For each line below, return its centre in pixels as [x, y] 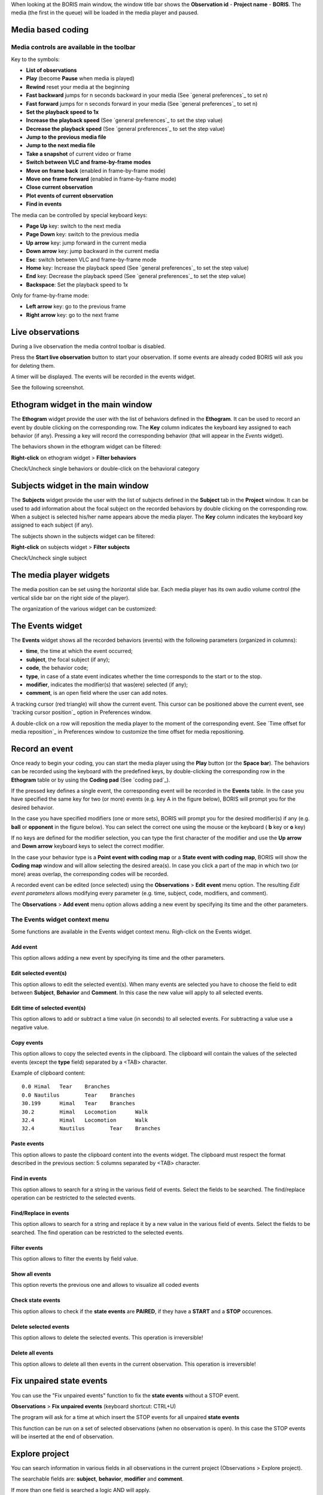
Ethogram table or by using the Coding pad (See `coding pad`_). [91, 780]
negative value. [30, 1027]
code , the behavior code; [57, 668]
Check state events [36, 1300]
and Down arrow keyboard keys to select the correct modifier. [88, 846]
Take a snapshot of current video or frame [79, 154]
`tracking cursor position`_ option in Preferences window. [81, 712]
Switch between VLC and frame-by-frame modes [89, 162]
